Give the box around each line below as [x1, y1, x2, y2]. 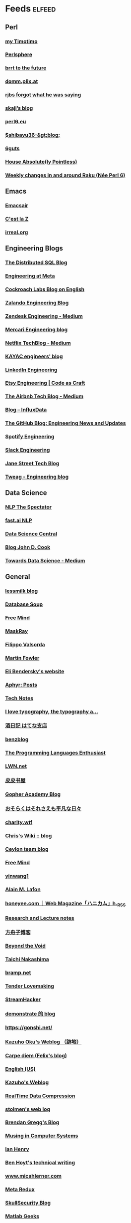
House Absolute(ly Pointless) [5, 158, 77, 165]
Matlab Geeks [5, 1213, 40, 1220]
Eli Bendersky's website [5, 668, 65, 675]
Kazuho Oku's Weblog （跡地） [5, 1038, 82, 1045]
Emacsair [5, 202, 28, 209]
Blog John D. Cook [5, 544, 51, 551]
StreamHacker [5, 996, 41, 1003]
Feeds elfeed [5, 3, 56, 14]
